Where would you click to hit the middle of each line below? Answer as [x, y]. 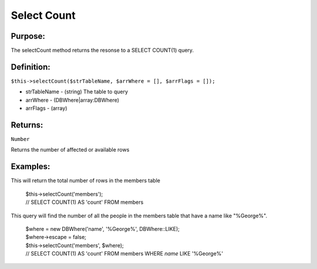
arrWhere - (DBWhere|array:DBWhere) [72, 100]
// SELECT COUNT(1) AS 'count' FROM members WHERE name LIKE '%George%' [124, 254]
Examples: [31, 167]
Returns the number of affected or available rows [70, 150]
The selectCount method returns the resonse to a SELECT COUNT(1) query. [102, 51]
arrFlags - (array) [46, 108]
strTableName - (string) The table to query [77, 92]
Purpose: [28, 36]
